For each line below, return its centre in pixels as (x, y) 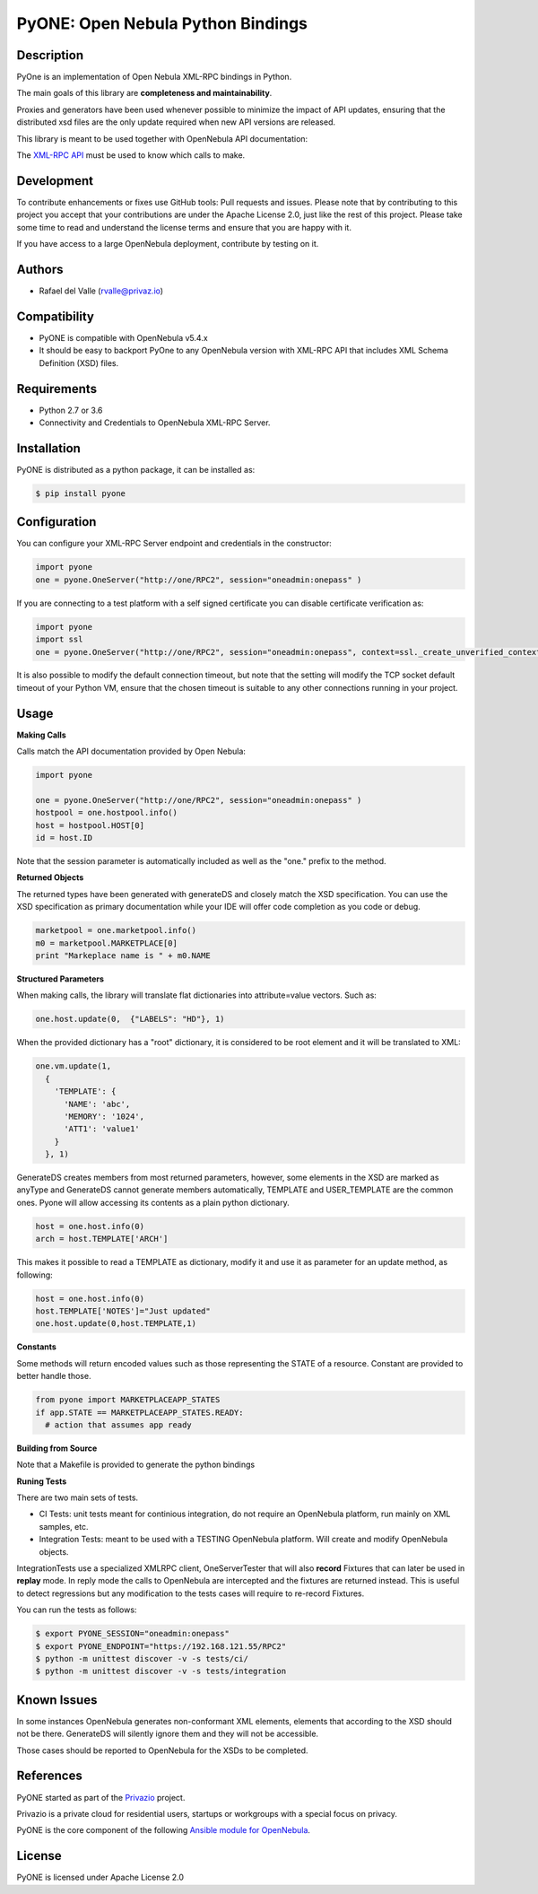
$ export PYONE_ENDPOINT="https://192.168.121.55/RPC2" (161, 1646)
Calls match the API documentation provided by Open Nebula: (131, 751)
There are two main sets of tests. (78, 1497)
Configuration (56, 522)
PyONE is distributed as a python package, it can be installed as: (136, 469)
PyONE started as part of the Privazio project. (101, 1797)
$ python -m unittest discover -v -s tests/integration (161, 1671)
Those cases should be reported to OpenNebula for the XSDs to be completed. (162, 1750)
